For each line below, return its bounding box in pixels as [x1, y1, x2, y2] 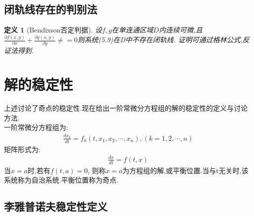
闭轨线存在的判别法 [4, 1, 97, 17]
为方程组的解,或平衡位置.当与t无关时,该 [122, 165, 249, 175]
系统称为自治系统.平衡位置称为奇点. [4, 175, 118, 185]
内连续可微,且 [159, 25, 203, 35]
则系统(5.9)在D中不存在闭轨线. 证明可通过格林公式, [77, 34, 243, 45]
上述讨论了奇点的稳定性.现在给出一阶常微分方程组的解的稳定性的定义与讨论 [4, 103, 248, 113]
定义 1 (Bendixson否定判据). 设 [4, 25, 102, 35]
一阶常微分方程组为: [4, 122, 68, 132]
